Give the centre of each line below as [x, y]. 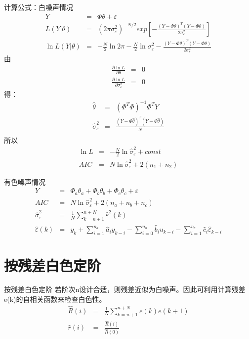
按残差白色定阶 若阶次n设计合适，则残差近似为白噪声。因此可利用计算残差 [125, 289]
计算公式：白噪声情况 [39, 7]
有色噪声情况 [25, 181]
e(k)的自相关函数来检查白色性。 [55, 299]
